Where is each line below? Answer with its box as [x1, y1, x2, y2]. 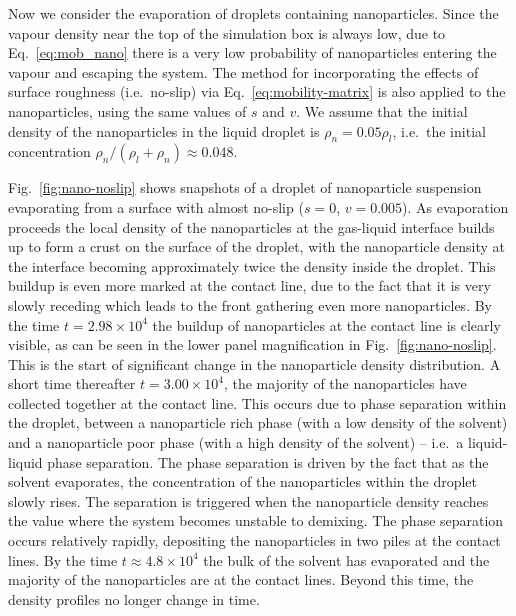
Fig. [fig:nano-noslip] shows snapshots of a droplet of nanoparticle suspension [8, 177, 482, 198]
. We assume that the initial [296, 100, 468, 121]
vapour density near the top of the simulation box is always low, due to [8, 22, 446, 43]
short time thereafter [8, 373, 136, 394]
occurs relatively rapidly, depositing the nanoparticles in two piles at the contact [8, 530, 501, 551]
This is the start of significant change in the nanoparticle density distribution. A [8, 353, 501, 374]
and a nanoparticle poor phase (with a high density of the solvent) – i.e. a [8, 432, 464, 453]
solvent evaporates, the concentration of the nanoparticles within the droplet [8, 471, 478, 492]
